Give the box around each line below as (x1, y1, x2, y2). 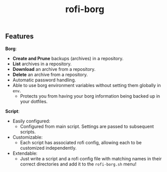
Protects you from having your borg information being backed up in (20, 93, 160, 99)
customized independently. (20, 145, 77, 151)
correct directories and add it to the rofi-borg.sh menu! (20, 161, 137, 167)
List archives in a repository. (12, 61, 72, 67)
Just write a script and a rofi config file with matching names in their (20, 155, 162, 161)
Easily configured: (12, 118, 50, 124)
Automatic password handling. (12, 77, 76, 83)
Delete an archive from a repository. (12, 71, 88, 77)
